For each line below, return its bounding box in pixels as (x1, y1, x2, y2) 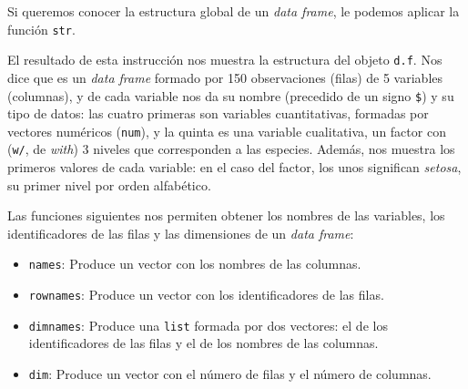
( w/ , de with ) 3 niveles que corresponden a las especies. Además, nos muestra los (7, 139, 455, 159)
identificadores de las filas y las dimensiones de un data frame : (7, 223, 354, 242)
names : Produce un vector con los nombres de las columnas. (28, 254, 361, 273)
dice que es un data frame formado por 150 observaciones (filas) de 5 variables (7, 67, 443, 87)
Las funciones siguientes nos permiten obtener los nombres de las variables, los (7, 206, 445, 225)
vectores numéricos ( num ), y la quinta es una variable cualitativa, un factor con (7, 121, 446, 140)
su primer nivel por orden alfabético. (7, 175, 211, 194)
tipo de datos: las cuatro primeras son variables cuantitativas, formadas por (7, 104, 429, 123)
